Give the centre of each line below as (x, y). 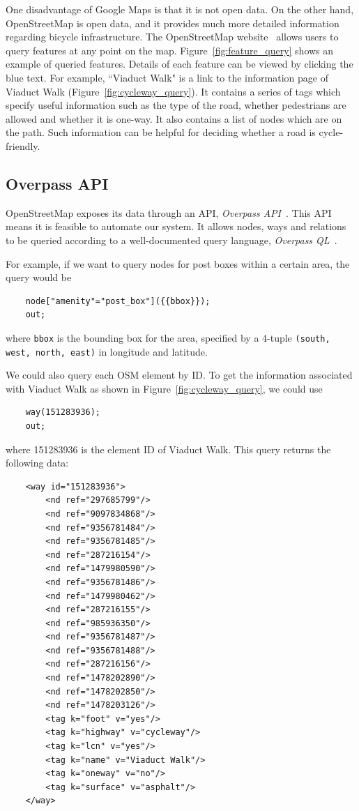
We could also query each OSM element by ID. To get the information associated (179, 375)
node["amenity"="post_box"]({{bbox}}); (118, 301)
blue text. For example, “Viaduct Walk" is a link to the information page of (167, 77)
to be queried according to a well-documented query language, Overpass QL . (171, 240)
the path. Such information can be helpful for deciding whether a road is (161, 132)
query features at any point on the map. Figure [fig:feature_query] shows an (170, 50)
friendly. (23, 145)
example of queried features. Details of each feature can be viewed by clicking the (179, 64)
